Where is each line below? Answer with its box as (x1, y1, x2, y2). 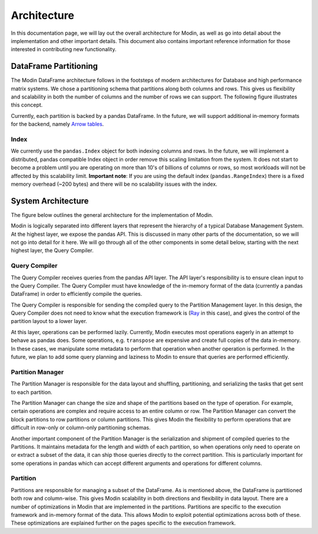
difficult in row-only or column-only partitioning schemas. (11, 424, 151, 431)
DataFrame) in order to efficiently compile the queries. (11, 291, 143, 298)
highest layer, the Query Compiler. (11, 247, 94, 254)
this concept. (11, 101, 43, 108)
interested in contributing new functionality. (11, 46, 117, 53)
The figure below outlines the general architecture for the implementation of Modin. (11, 211, 213, 218)
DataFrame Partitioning (11, 61, 98, 71)
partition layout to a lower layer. (11, 318, 88, 325)
